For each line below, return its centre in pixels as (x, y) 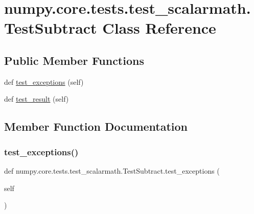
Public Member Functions (74, 60)
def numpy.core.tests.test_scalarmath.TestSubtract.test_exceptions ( (112, 170)
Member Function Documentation (96, 126)
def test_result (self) (37, 99)
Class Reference (159, 28)
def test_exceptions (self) (44, 81)
